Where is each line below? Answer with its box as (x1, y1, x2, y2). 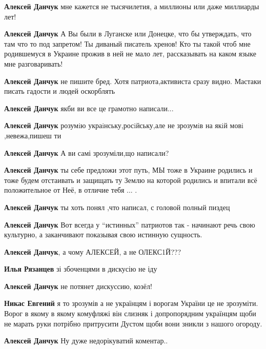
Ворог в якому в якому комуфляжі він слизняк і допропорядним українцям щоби (4, 308, 256, 319)
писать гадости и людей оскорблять (4, 86, 115, 96)
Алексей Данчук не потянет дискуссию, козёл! (4, 280, 152, 291)
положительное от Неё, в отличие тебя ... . (4, 184, 137, 195)
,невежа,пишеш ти (4, 130, 62, 140)
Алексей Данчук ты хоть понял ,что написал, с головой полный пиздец (4, 201, 230, 212)
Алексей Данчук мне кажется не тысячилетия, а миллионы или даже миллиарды (4, 1, 259, 11)
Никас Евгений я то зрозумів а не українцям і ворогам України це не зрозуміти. (4, 298, 258, 309)
